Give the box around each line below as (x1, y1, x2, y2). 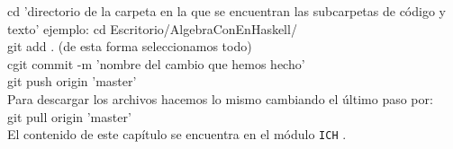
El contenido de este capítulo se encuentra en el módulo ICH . (7, 125, 347, 144)
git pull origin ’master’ (7, 107, 131, 126)
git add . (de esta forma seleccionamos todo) (7, 37, 252, 56)
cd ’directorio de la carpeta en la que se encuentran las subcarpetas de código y (7, 2, 446, 20)
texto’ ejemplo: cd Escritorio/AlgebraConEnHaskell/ (7, 19, 297, 38)
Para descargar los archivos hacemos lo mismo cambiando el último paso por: (7, 89, 433, 108)
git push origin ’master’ (7, 72, 137, 91)
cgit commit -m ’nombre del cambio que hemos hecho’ (7, 54, 305, 73)
